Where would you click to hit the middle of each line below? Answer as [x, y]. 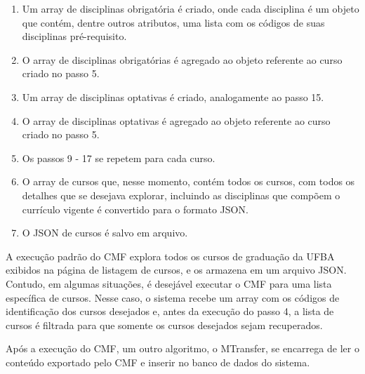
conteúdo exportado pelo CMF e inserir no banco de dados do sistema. [158, 362]
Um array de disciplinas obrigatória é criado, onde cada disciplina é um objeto [191, 8]
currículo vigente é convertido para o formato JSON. [135, 209]
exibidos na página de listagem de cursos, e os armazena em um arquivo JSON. [176, 270]
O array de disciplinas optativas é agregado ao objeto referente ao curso [176, 120]
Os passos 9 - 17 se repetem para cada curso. [119, 158]
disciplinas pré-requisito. [74, 36]
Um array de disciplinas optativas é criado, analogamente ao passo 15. [173, 96]
